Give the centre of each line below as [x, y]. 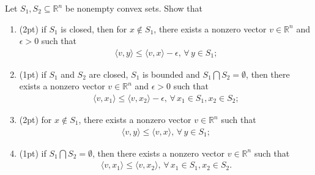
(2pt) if [33, 28]
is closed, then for [94, 28]
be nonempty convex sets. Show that [134, 8]
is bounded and [171, 74]
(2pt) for [35, 120]
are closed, [109, 74]
